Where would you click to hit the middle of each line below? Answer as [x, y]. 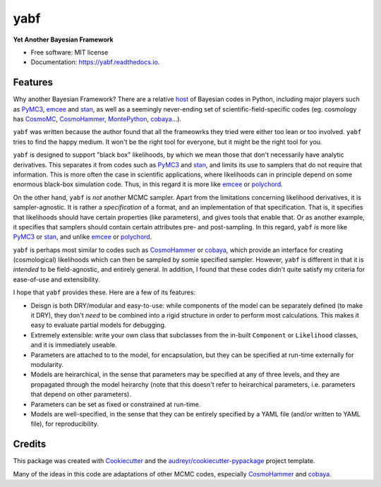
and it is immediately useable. [74, 345]
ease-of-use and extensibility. [56, 279]
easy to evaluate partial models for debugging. [98, 325]
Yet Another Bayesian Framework [63, 40]
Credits [30, 444]
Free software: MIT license [69, 52]
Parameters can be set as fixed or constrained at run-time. [116, 404]
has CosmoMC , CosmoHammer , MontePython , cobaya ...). [97, 119]
